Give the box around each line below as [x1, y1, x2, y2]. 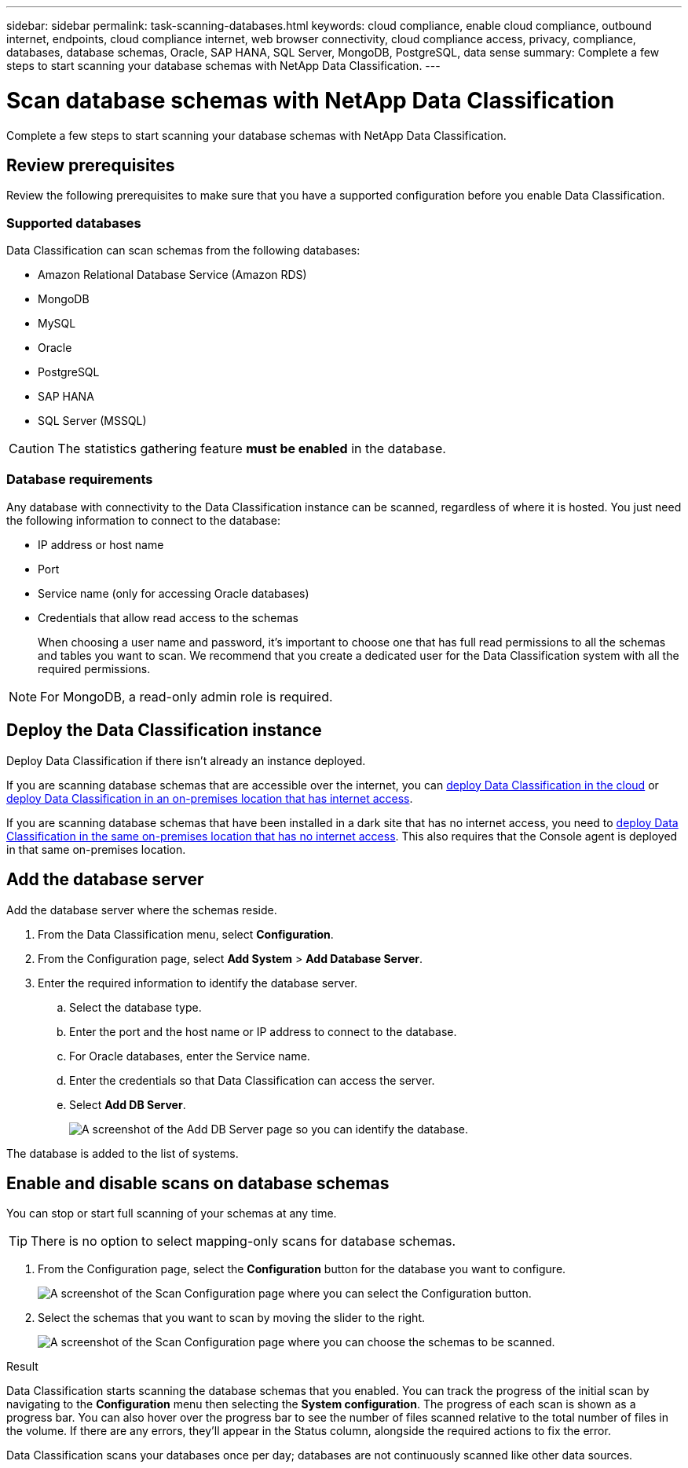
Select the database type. [69, 1000, 202, 1014]
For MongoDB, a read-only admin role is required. [40, 688, 333, 705]
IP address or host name [38, 537, 164, 551]
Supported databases [6, 214, 141, 231]
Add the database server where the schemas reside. [6, 902, 277, 917]
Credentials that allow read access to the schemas [38, 610, 298, 624]
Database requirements [6, 471, 153, 488]
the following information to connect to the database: [6, 513, 280, 527]
